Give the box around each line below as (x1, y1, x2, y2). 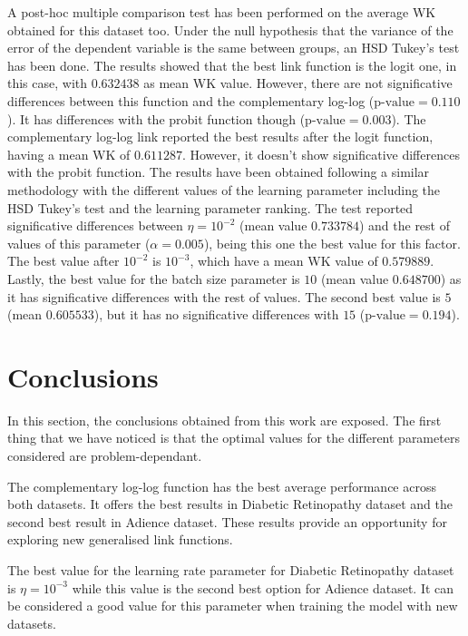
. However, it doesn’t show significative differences (181, 144, 460, 163)
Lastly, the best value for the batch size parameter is (7, 269, 300, 288)
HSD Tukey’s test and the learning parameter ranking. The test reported (7, 198, 414, 217)
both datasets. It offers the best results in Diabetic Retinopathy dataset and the (7, 494, 453, 514)
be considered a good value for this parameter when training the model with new (7, 596, 458, 615)
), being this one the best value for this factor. (203, 233, 461, 252)
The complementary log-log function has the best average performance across (7, 476, 436, 495)
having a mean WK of (7, 144, 131, 163)
